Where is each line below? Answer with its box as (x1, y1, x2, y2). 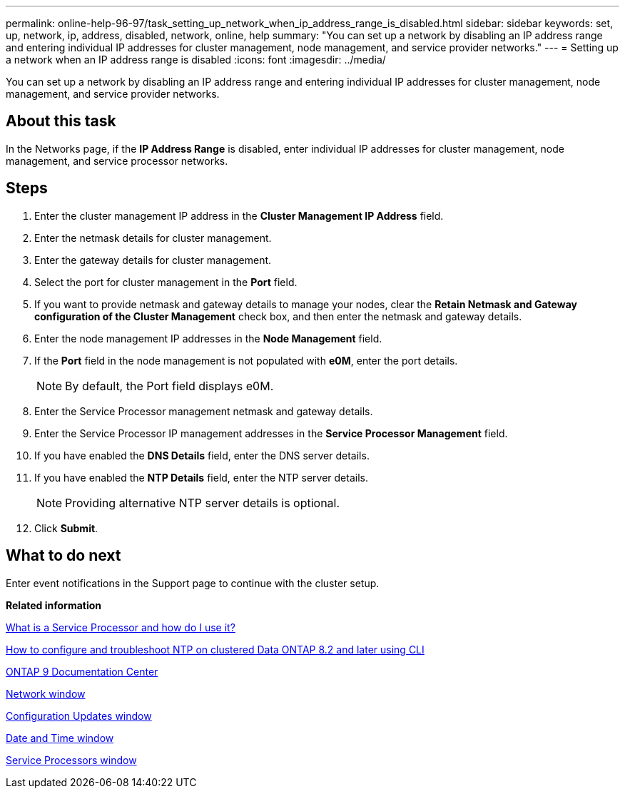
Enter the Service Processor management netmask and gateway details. (34, 404, 373, 417)
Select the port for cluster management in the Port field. (34, 275, 298, 288)
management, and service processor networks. (6, 154, 228, 167)
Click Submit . (34, 521, 98, 534)
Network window (6, 687, 86, 700)
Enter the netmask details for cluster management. (34, 231, 272, 244)
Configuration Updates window (6, 709, 152, 722)
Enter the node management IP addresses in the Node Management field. (34, 332, 382, 345)
